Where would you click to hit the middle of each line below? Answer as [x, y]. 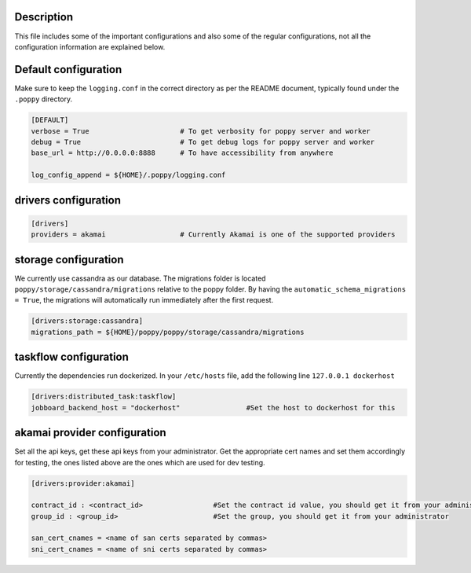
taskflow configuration [72, 357]
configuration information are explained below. [90, 46]
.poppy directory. [44, 99]
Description [44, 17]
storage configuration [69, 259]
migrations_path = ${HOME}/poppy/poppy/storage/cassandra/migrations [168, 332]
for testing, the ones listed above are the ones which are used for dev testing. [140, 462]
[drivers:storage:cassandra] [87, 321]
